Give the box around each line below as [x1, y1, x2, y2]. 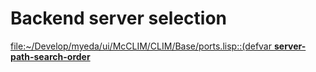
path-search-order [10, 50, 91, 62]
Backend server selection [10, 7, 228, 30]
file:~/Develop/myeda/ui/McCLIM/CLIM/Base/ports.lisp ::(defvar [10, 40, 273, 52]
